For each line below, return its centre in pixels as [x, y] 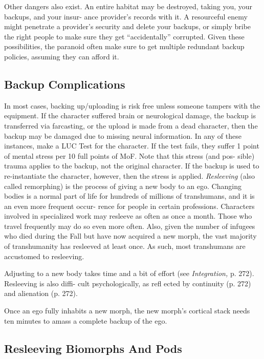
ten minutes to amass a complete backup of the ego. [86, 320]
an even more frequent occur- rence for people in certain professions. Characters [129, 206]
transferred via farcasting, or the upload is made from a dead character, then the [131, 125]
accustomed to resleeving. [44, 256]
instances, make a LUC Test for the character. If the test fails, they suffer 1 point [132, 146]
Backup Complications [65, 84]
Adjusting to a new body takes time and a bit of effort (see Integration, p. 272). [129, 273]
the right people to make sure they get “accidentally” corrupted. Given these [124, 36]
